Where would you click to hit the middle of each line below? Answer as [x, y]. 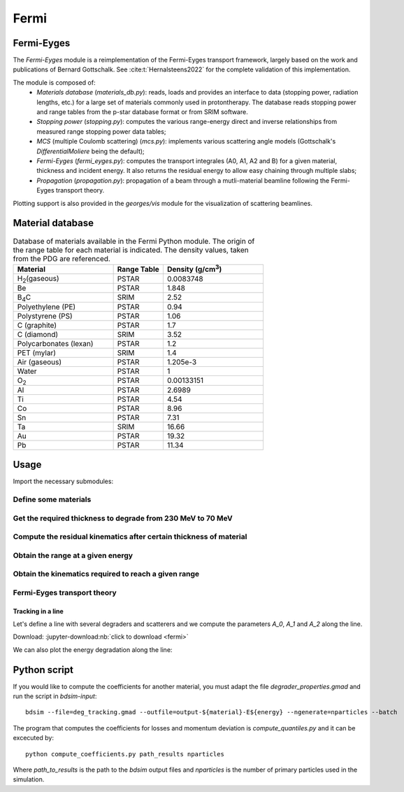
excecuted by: [33, 738]
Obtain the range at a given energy [73, 555]
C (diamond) [38, 334]
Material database [53, 223]
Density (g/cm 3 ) [194, 269]
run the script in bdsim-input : [55, 696]
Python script [43, 670]
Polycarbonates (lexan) [55, 343]
